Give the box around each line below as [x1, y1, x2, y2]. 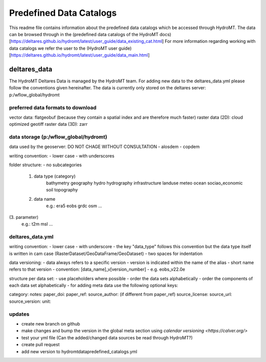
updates [9, 311, 30, 318]
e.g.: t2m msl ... [21, 221, 53, 227]
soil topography [46, 187, 78, 193]
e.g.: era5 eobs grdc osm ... [46, 203, 102, 209]
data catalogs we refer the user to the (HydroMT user [9, 45, 118, 51]
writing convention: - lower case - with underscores [9, 153, 115, 159]
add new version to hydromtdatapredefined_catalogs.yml [21, 348, 137, 355]
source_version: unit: [9, 298, 51, 304]
